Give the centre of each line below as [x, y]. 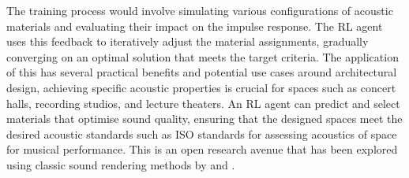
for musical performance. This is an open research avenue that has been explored [202, 149]
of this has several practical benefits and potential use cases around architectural [202, 72]
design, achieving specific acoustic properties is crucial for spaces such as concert [201, 87]
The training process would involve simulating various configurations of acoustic [200, 10]
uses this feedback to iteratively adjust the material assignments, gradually [188, 41]
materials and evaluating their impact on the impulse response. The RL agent [195, 26]
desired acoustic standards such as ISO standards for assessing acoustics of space [202, 133]
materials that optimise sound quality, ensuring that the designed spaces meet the [204, 119]
